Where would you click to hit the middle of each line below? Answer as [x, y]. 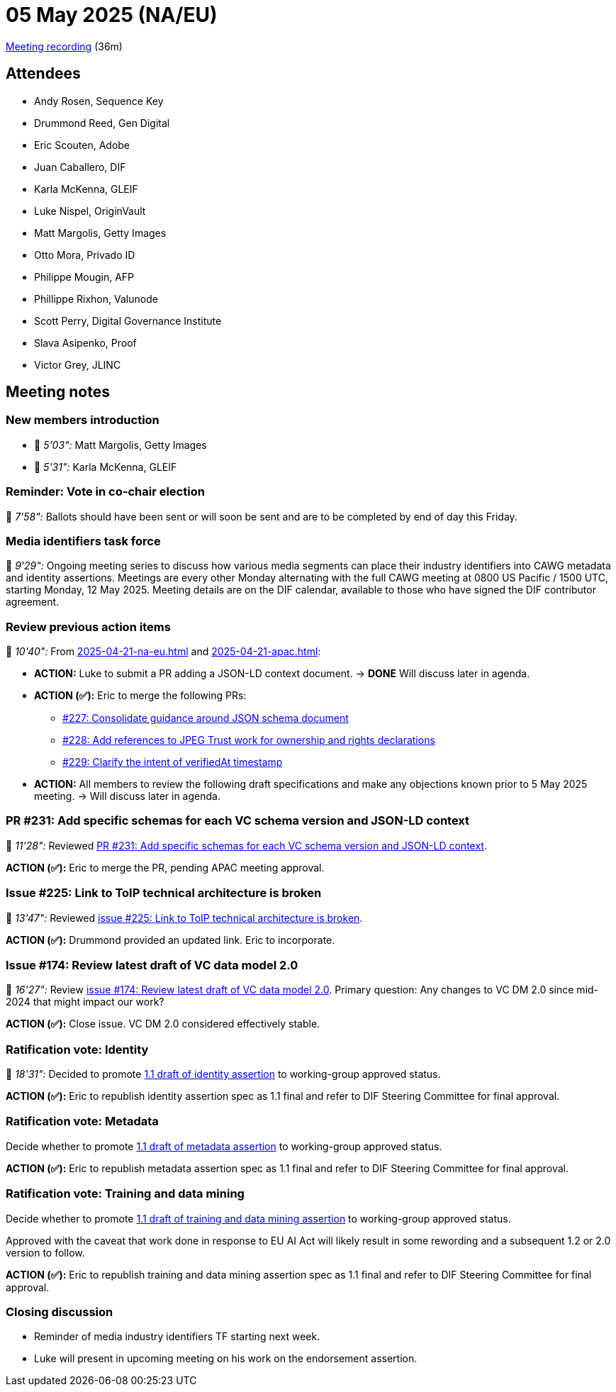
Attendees [43, 74]
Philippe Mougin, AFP [84, 277]
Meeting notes [58, 392]
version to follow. [45, 1252]
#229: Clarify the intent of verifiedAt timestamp [173, 762]
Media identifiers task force [83, 541]
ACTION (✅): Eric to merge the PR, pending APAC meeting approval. [165, 867]
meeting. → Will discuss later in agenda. [127, 796]
